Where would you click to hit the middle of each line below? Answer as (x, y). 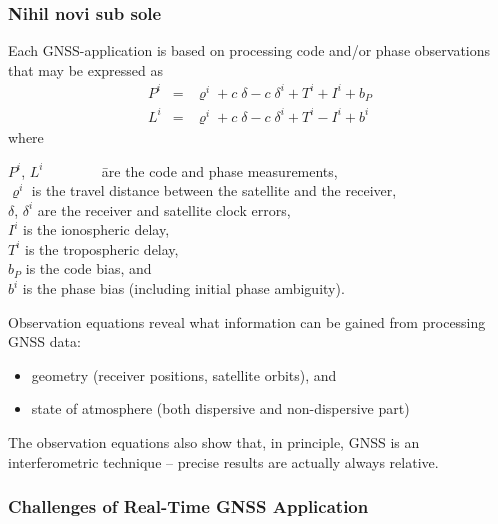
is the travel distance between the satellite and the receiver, (214, 190)
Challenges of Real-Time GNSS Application (188, 506)
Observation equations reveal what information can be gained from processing (247, 321)
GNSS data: (44, 341)
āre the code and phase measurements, (219, 170)
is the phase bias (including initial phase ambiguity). (183, 288)
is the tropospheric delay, (102, 248)
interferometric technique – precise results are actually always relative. (223, 461)
